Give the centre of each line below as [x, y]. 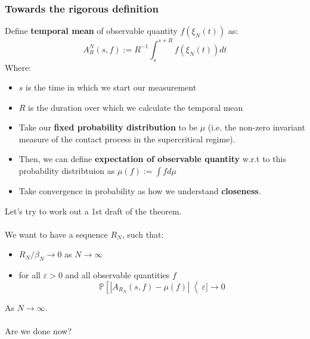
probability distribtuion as [67, 171]
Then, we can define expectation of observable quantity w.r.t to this [152, 159]
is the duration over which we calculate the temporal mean [136, 107]
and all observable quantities [117, 275]
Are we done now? [38, 331]
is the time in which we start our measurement [111, 87]
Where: [18, 67]
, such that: [143, 234]
